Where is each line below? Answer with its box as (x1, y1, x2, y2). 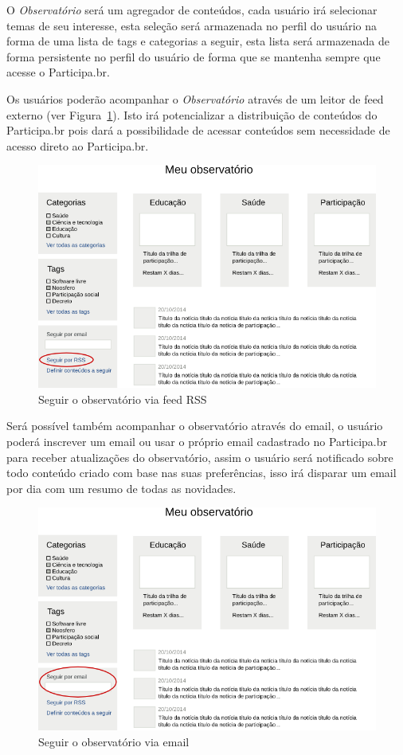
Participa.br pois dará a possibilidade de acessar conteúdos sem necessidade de (6, 122, 390, 139)
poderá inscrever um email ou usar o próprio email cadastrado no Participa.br (6, 432, 387, 449)
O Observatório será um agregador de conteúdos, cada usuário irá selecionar (6, 2, 378, 18)
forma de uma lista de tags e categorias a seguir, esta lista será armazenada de (6, 33, 389, 49)
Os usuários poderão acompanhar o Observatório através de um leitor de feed (6, 90, 384, 107)
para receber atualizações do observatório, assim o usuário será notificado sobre (6, 448, 393, 465)
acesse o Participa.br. (6, 64, 110, 80)
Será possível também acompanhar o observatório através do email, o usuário (6, 417, 383, 434)
